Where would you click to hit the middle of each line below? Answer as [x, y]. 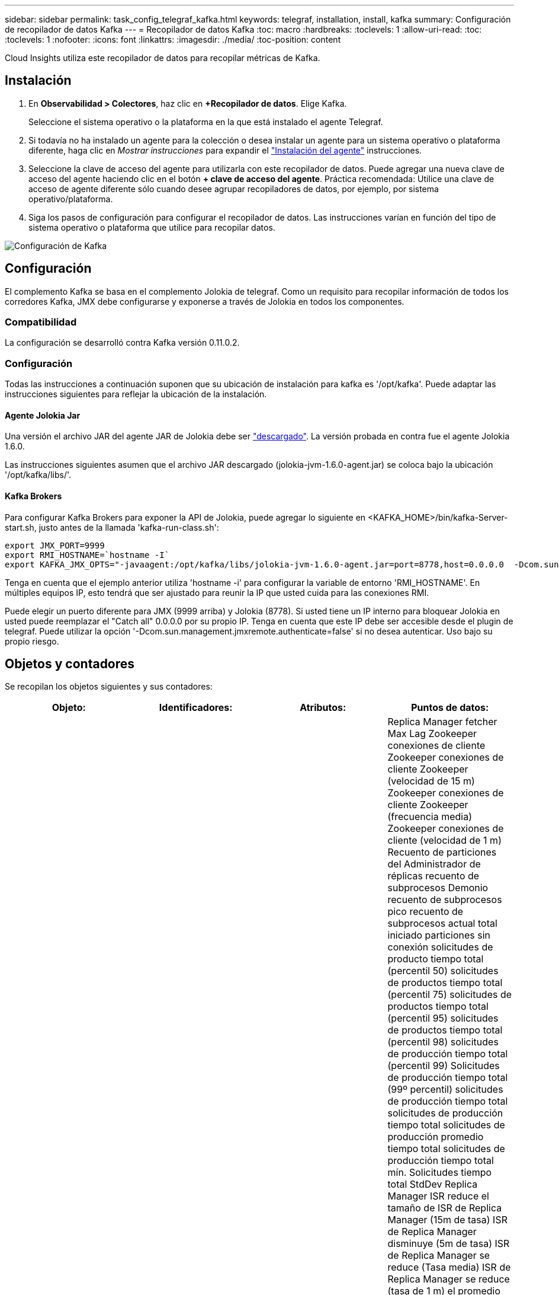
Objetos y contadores [70, 664]
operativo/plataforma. [71, 199]
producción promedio [436, 1137]
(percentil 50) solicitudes [443, 971]
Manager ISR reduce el [438, 1196]
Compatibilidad [41, 322]
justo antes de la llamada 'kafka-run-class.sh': [129, 527]
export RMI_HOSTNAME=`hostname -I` [87, 555]
